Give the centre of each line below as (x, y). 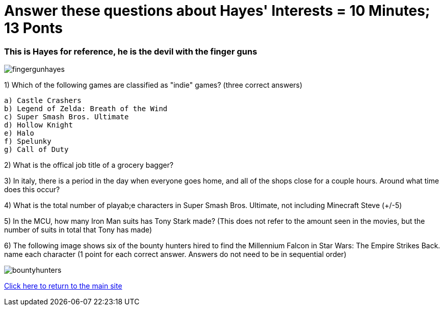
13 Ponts (34, 28)
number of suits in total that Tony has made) (78, 230)
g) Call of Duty (36, 150)
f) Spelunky (28, 141)
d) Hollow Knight (38, 125)
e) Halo (19, 133)
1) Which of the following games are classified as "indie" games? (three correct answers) (153, 85)
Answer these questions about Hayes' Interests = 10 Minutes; (217, 11)
